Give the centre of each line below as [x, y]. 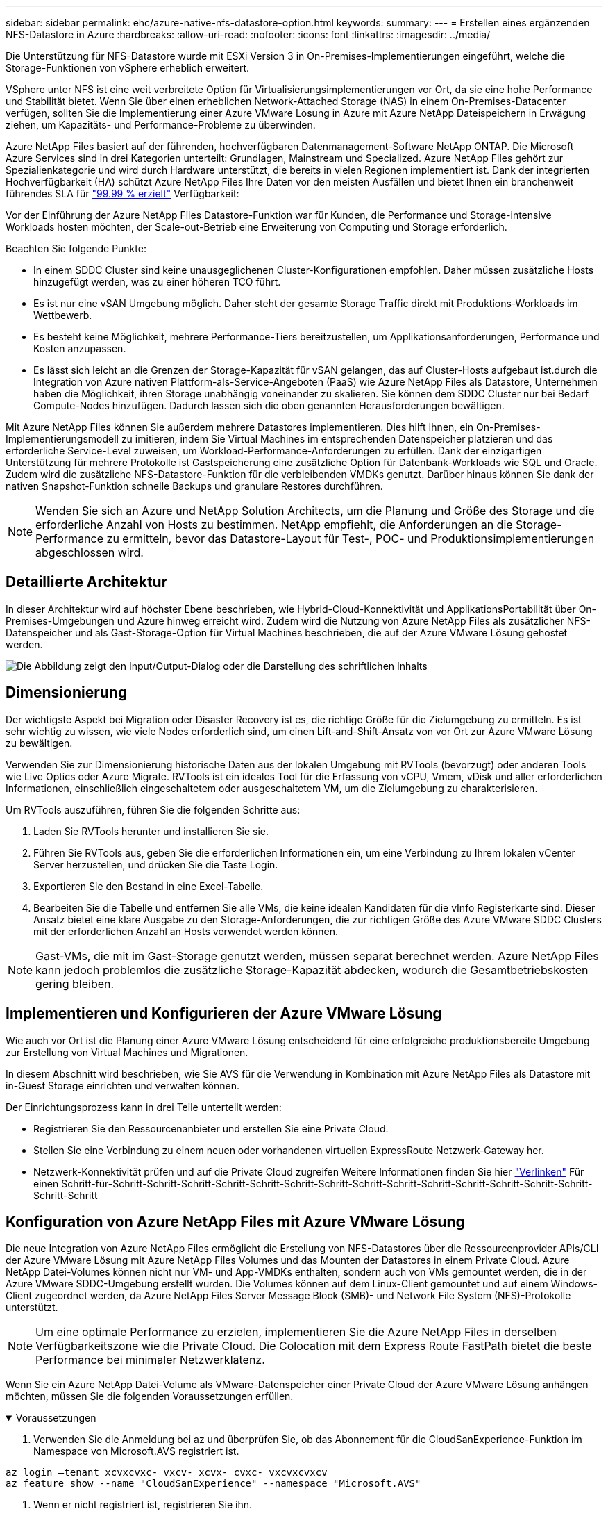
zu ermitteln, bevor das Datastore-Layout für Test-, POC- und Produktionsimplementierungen [351, 538]
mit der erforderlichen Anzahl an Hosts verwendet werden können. [186, 931]
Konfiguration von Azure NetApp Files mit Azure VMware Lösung [235, 1221]
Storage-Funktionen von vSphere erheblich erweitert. [128, 68]
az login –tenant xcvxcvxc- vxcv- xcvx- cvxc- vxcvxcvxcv [167, 1473]
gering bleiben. [75, 983]
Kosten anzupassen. [80, 348]
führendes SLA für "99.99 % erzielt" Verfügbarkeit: [123, 193]
